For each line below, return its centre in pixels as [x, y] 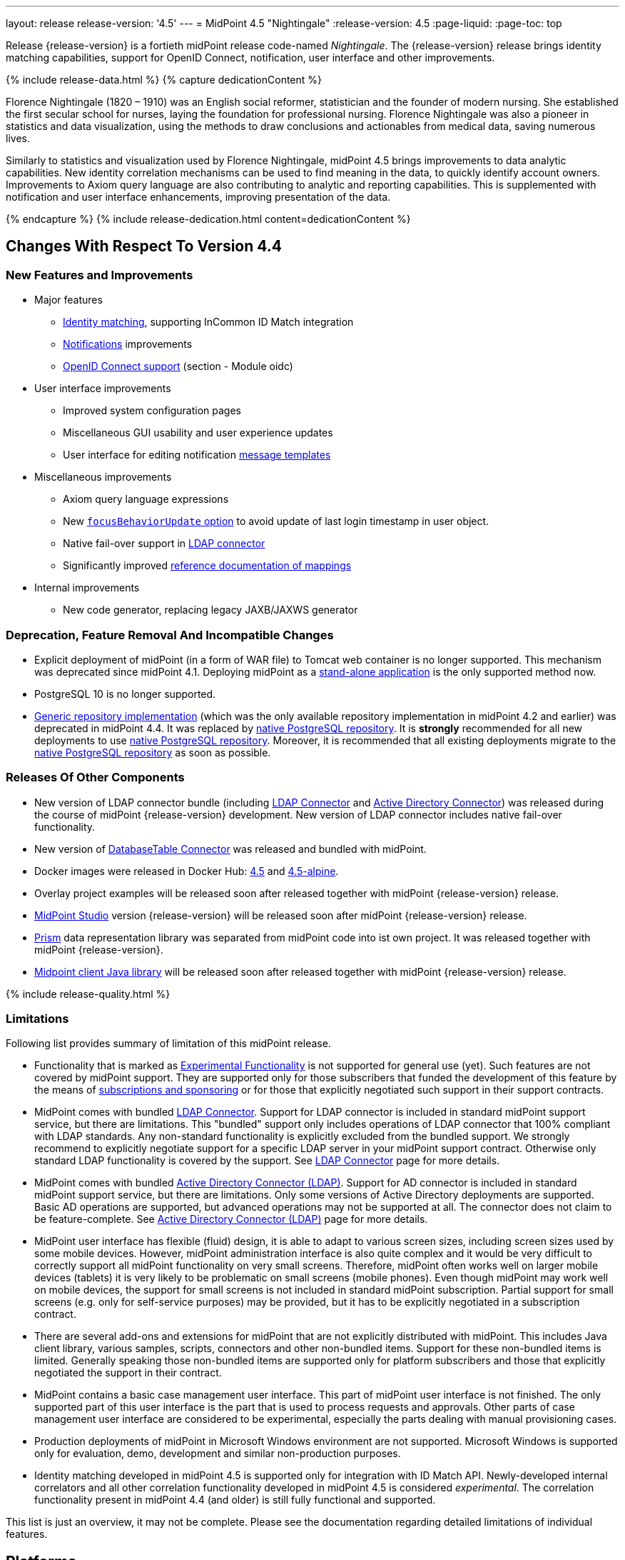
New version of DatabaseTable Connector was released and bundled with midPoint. [230, 849]
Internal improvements [87, 588]
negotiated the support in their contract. [128, 1373]
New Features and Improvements [100, 275]
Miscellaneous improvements [103, 477]
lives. [18, 138]
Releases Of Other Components [95, 777]
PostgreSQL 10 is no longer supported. [125, 694]
